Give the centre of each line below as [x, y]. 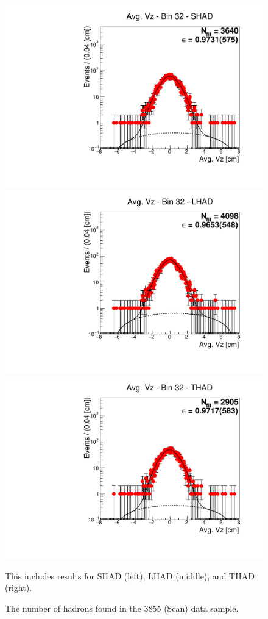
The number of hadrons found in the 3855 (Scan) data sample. [122, 608]
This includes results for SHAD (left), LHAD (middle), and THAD [130, 575]
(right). [19, 588]
